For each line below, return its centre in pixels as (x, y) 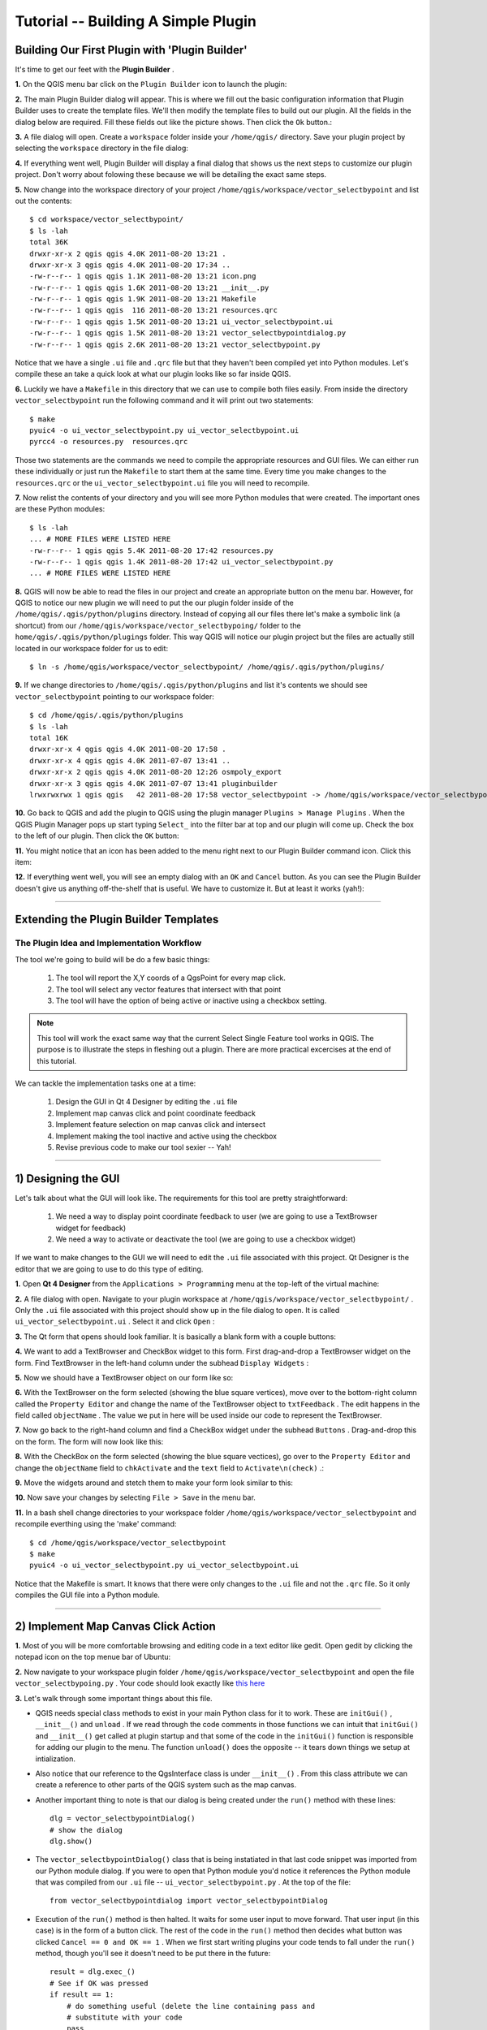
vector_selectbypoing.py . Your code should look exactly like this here (140, 1683)
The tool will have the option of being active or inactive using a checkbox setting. (191, 1000)
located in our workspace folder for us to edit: (92, 648)
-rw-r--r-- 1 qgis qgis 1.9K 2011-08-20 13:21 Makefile (143, 299)
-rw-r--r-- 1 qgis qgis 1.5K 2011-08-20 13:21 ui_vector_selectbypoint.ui (181, 322)
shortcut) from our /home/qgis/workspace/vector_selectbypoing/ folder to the (158, 625)
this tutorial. (57, 1060)
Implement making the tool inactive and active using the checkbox (166, 1136)
